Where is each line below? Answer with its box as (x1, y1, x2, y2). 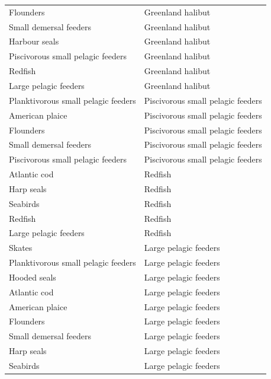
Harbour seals (9, 35, 59, 47)
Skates (9, 241, 33, 254)
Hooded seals (9, 270, 56, 283)
